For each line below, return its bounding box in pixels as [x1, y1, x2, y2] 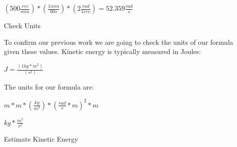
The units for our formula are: [4, 82, 94, 92]
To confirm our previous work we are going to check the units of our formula [4, 37, 234, 47]
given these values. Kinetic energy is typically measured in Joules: [4, 46, 201, 56]
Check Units [4, 20, 41, 30]
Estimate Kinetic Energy [4, 133, 78, 144]
